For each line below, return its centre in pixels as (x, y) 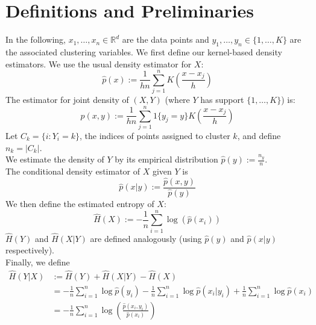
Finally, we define (38, 262)
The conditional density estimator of (73, 171)
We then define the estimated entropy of (80, 203)
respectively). (30, 250)
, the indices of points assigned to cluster (155, 135)
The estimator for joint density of (67, 100)
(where (177, 100)
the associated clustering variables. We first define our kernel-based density (144, 51)
